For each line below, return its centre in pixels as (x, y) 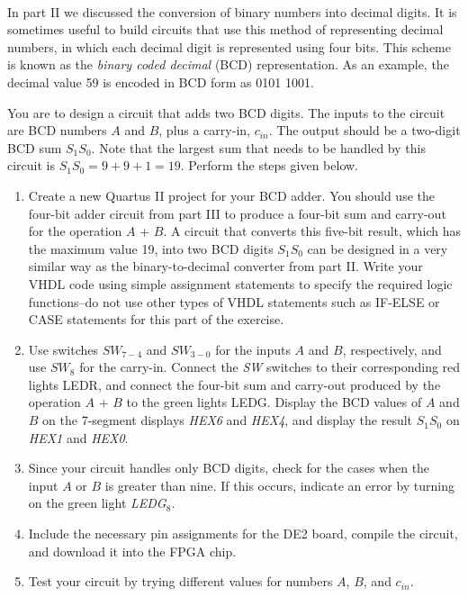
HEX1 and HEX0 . (78, 437)
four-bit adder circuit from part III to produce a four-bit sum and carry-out (237, 213)
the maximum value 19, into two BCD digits (151, 248)
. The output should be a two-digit (364, 130)
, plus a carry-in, (204, 130)
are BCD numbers (57, 130)
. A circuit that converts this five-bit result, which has (312, 231)
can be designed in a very (378, 248)
